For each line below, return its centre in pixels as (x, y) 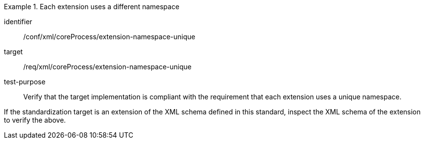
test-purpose (25, 82)
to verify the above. (35, 120)
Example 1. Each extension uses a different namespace (92, 7)
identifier (18, 22)
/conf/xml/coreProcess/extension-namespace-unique (109, 37)
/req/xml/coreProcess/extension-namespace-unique (107, 67)
